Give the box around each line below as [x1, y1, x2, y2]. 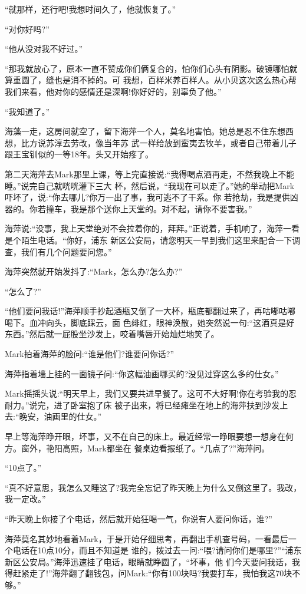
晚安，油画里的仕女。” [19, 410, 102, 423]
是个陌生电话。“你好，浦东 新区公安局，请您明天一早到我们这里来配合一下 [5, 233, 292, 246]
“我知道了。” [5, 105, 50, 117]
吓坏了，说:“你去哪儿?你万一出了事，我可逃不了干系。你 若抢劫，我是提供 [5, 191, 290, 203]
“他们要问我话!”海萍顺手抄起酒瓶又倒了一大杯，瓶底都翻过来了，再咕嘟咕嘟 [5, 305, 296, 317]
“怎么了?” [5, 285, 41, 297]
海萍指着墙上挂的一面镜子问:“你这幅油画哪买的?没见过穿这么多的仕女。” [5, 367, 279, 379]
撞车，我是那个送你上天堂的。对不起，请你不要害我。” [45, 202, 252, 214]
